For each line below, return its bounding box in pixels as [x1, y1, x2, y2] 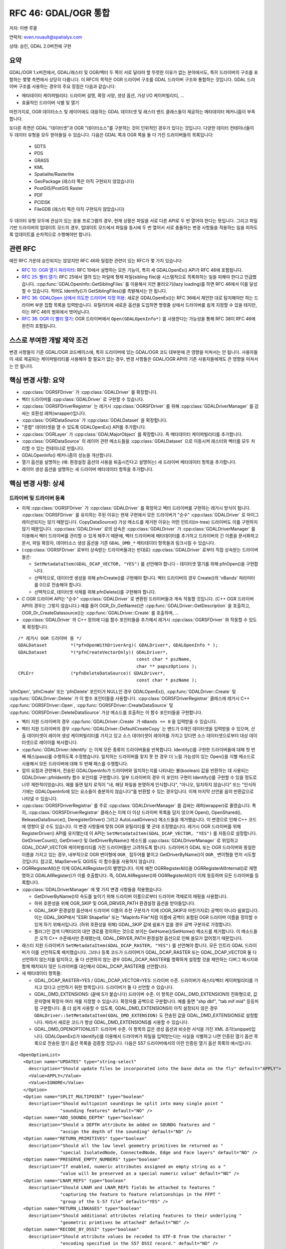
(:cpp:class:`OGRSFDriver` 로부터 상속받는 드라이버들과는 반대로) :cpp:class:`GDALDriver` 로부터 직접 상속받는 [21, 547, 242, 553]
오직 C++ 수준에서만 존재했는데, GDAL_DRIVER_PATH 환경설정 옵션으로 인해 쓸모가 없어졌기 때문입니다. [39, 935, 243, 941]
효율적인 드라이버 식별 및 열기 [21, 99, 79, 105]
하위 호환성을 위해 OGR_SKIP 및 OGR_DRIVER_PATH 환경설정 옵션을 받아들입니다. [34, 900, 196, 906]
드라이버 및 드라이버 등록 [9, 495, 65, 502]
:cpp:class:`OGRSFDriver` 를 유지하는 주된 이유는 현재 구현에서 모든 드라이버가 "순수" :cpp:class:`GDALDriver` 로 [21, 512, 246, 518]
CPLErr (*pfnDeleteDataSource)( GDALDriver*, [18, 670, 166, 676]
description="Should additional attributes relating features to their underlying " [28, 1213, 242, 1219]
